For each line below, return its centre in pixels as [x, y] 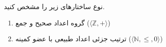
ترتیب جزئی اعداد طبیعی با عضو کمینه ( [73, 39]
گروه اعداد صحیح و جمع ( [52, 22]
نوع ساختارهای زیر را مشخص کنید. [54, 6]
